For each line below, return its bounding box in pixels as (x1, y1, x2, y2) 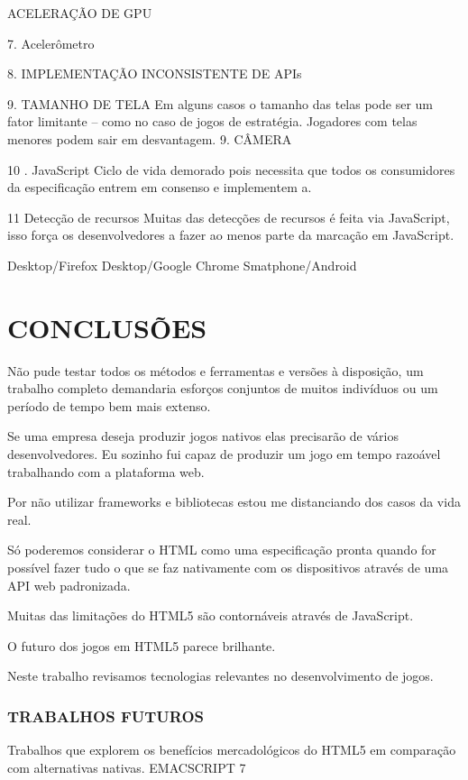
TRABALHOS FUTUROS (7, 704, 204, 727)
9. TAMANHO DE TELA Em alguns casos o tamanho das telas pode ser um (7, 94, 433, 113)
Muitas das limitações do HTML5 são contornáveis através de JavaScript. (7, 606, 414, 625)
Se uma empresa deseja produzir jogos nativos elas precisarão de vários (7, 427, 399, 445)
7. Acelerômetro (7, 33, 95, 52)
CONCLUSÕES (7, 308, 207, 345)
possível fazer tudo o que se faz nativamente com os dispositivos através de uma (7, 558, 449, 576)
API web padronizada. (7, 575, 131, 594)
